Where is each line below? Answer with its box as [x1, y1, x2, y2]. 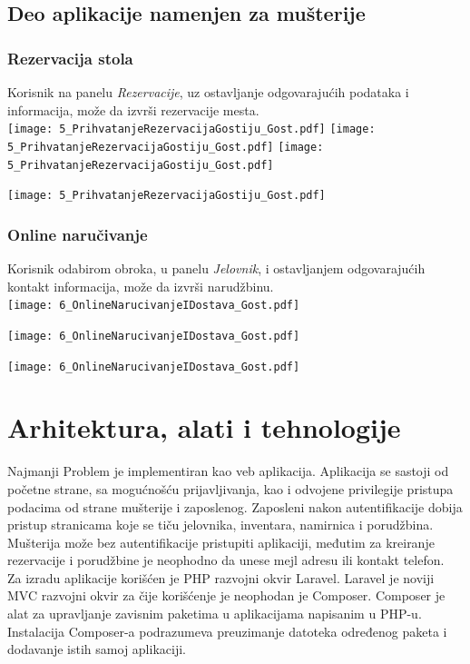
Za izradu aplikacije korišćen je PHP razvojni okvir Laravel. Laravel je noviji [7, 568, 435, 587]
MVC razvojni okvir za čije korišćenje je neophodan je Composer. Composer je [7, 586, 446, 605]
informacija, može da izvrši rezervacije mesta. [7, 100, 259, 119]
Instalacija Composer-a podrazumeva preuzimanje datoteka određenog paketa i [7, 621, 447, 640]
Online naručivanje [7, 223, 148, 245]
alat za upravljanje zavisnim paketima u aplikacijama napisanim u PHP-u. [7, 604, 422, 623]
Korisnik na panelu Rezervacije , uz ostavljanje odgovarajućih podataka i [7, 83, 409, 101]
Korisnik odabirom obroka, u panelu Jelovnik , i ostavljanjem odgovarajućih [7, 259, 426, 278]
